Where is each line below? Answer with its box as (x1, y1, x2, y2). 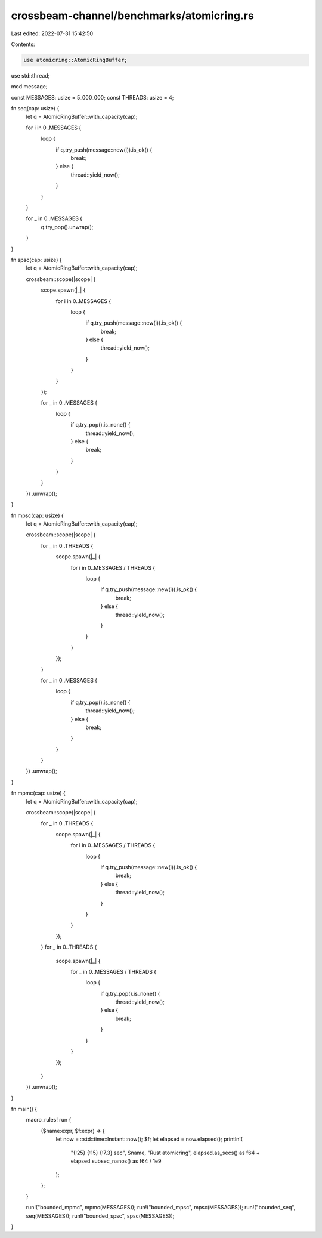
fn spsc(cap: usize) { (11, 256, 62, 263)
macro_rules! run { (26, 1116, 72, 1123)
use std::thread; (11, 72, 50, 79)
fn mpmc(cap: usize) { (11, 789, 66, 796)
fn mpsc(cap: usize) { (11, 512, 64, 519)
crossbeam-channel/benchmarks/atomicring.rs (11, 9, 255, 22)
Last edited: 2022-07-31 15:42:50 (11, 30, 94, 37)
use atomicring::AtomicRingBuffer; (23, 57, 128, 63)
